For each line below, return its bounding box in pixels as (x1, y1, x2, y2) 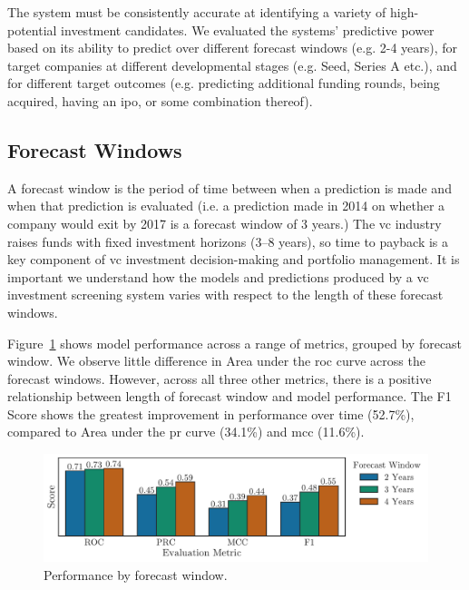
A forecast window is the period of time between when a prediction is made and (7, 178, 452, 197)
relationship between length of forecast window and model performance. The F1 (7, 387, 452, 406)
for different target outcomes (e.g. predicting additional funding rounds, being (7, 74, 440, 93)
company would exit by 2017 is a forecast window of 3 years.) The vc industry (7, 213, 442, 232)
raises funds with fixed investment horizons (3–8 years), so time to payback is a (7, 231, 449, 251)
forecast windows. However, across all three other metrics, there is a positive (7, 369, 432, 388)
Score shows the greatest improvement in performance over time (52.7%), (7, 404, 415, 423)
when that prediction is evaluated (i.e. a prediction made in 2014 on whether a (7, 196, 445, 215)
